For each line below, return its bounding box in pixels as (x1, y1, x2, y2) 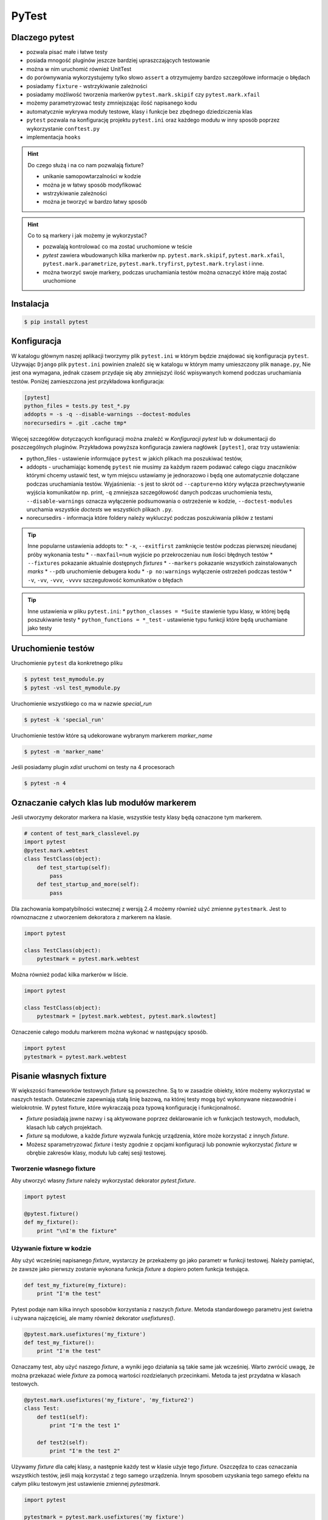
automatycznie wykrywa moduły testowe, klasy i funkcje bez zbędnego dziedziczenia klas (26, 108, 253, 115)
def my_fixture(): (24, 1219, 79, 1226)
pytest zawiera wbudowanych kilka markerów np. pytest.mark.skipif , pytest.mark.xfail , (43, 251, 285, 258)
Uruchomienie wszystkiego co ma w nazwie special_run (11, 700, 152, 707)
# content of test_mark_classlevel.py (24, 830, 140, 837)
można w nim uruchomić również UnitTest (26, 65, 132, 72)
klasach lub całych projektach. (26, 1124, 103, 1131)
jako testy (27, 624, 52, 632)
